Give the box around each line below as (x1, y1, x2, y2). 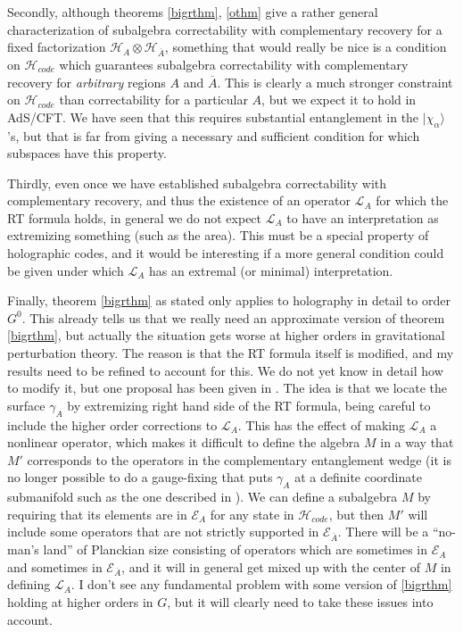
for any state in (210, 504, 294, 523)
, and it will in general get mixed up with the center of (121, 557, 421, 576)
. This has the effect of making (237, 415, 405, 434)
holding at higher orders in (7, 593, 153, 611)
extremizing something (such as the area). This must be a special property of (7, 226, 429, 245)
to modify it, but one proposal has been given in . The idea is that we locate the (7, 378, 447, 397)
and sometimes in (7, 557, 103, 576)
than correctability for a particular (59, 90, 248, 109)
